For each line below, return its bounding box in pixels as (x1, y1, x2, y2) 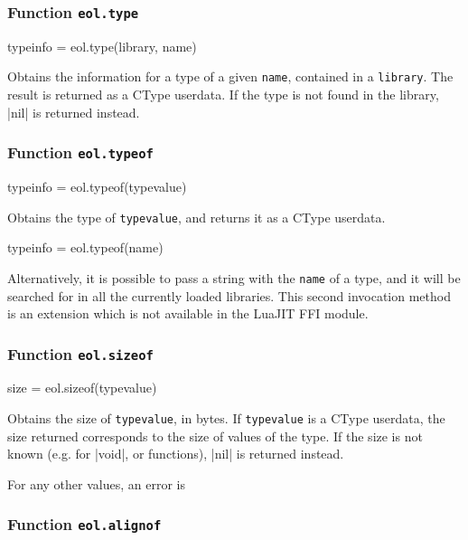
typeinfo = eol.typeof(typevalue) (7, 177, 187, 195)
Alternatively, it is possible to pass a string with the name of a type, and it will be (7, 268, 461, 287)
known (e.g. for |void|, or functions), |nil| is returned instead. (7, 444, 344, 463)
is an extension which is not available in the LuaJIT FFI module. (7, 304, 369, 323)
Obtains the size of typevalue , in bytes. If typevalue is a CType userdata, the (7, 409, 445, 428)
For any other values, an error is (7, 474, 185, 493)
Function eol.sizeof (7, 342, 154, 365)
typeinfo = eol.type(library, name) (7, 36, 197, 55)
